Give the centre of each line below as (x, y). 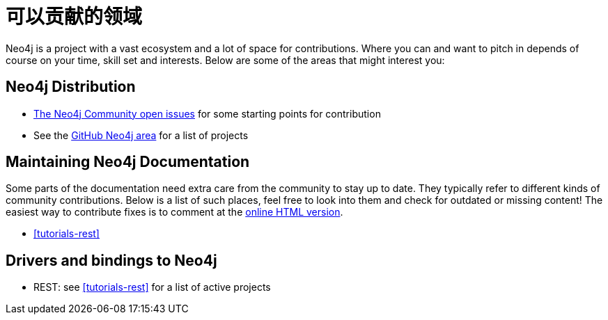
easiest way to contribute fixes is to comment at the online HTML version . (174, 212)
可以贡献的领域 (74, 17)
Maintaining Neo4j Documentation (128, 162)
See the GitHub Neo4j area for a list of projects (141, 135)
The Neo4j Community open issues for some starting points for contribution (207, 113)
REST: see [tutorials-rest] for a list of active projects (152, 287)
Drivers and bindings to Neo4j (111, 260)
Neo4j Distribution (71, 87)
